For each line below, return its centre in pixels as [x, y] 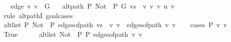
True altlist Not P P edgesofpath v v [73, 34]
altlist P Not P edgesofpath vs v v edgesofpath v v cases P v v [115, 25]
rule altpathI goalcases [38, 15]
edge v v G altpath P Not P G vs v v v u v [92, 6]
